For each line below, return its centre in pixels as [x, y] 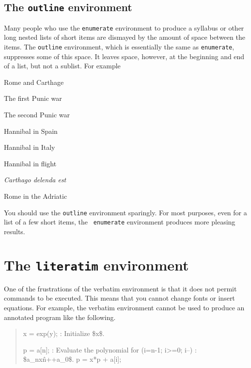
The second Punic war [37, 115]
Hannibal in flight [30, 163]
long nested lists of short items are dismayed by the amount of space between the [125, 37]
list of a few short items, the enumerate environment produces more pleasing [120, 222]
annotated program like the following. [60, 317]
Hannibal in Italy [30, 147]
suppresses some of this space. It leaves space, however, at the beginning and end [124, 56]
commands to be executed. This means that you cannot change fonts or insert [119, 298]
